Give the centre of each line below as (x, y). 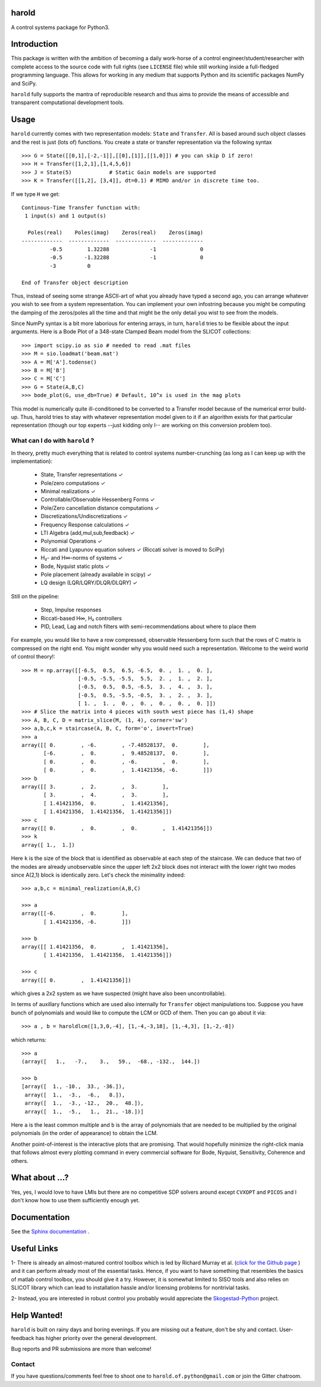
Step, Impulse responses (71, 610)
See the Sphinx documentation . (50, 1231)
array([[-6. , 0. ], (75, 913)
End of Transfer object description (75, 283)
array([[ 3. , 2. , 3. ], (95, 787)
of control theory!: (33, 657)
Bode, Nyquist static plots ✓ (75, 566)
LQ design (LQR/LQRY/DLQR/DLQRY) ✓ (89, 583)
